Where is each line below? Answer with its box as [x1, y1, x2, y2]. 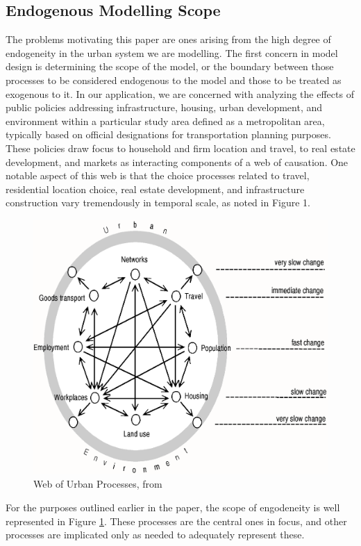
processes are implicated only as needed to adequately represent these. [6, 527, 305, 542]
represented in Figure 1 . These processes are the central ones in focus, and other [6, 513, 347, 528]
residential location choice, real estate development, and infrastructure [6, 181, 305, 196]
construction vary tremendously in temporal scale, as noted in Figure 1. [6, 195, 310, 210]
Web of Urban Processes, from [33, 477, 162, 491]
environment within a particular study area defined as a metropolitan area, [6, 113, 325, 128]
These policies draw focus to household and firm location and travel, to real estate [6, 140, 355, 155]
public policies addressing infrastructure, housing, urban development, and [6, 100, 323, 115]
